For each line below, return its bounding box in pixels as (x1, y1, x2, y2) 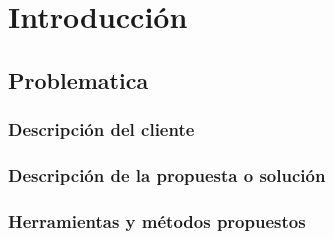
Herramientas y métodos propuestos (8, 208, 306, 233)
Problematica (8, 64, 149, 95)
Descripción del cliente (8, 117, 195, 142)
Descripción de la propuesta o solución (8, 162, 326, 187)
